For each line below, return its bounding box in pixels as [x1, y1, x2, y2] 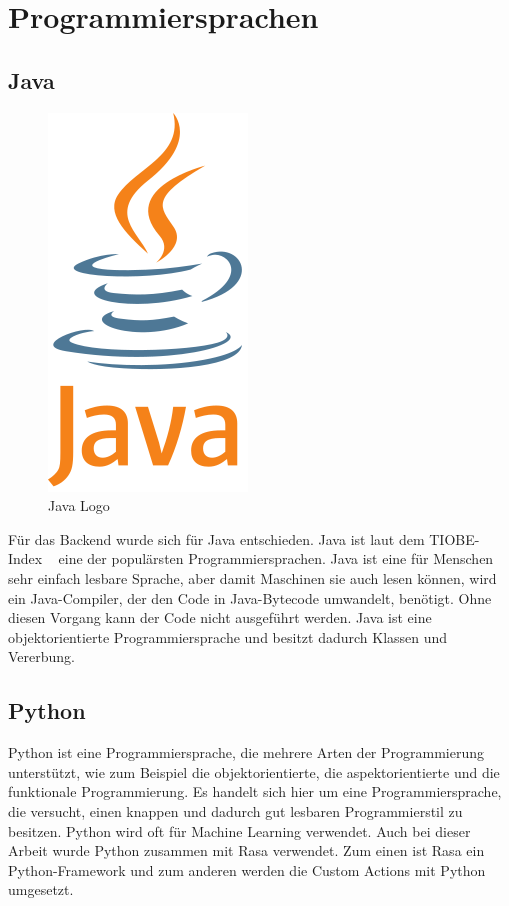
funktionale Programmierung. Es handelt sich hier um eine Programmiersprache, [8, 781, 502, 802]
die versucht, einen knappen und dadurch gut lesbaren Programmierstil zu [8, 800, 463, 821]
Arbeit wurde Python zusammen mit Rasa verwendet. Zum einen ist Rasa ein [8, 840, 485, 861]
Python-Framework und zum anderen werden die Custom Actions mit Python [8, 859, 486, 880]
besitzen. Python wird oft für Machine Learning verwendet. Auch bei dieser [8, 820, 471, 841]
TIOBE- [429, 528, 480, 549]
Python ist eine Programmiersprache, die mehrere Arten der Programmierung [8, 742, 485, 763]
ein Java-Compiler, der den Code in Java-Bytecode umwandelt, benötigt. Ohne [8, 587, 492, 608]
